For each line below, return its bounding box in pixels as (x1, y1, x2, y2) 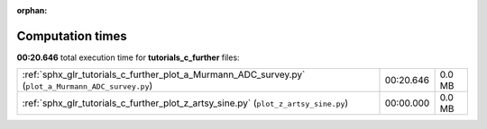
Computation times (16, 28, 127, 44)
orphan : (16, 5, 48, 15)
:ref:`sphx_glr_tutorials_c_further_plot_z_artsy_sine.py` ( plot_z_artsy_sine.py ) (22, 97, 349, 109)
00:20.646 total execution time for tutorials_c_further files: (16, 52, 240, 63)
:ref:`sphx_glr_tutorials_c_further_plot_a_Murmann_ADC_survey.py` (22, 68, 306, 81)
